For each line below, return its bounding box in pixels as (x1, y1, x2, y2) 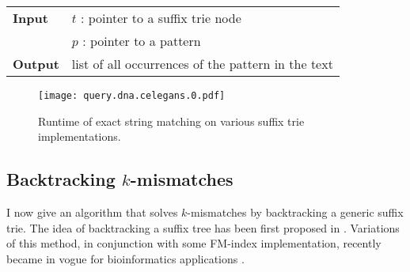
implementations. (38, 128, 121, 145)
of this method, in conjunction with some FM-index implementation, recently (6, 235, 382, 251)
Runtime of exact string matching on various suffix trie (38, 112, 305, 129)
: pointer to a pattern (82, 32, 201, 50)
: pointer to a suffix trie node (80, 9, 241, 27)
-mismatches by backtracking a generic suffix (187, 204, 404, 221)
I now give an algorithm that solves (6, 204, 178, 221)
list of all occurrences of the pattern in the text (71, 55, 333, 73)
